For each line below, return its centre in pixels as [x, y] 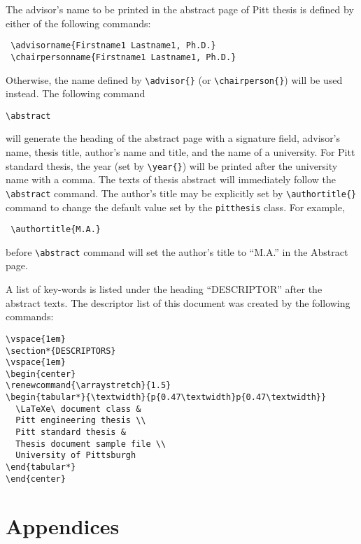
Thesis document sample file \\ [91, 444]
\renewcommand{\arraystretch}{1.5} [89, 386]
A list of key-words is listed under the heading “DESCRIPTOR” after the [164, 289]
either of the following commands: [78, 23]
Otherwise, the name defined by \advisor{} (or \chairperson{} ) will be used [174, 79]
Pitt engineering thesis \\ [81, 421]
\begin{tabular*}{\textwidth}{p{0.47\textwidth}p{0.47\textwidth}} [166, 398]
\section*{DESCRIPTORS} [61, 351]
